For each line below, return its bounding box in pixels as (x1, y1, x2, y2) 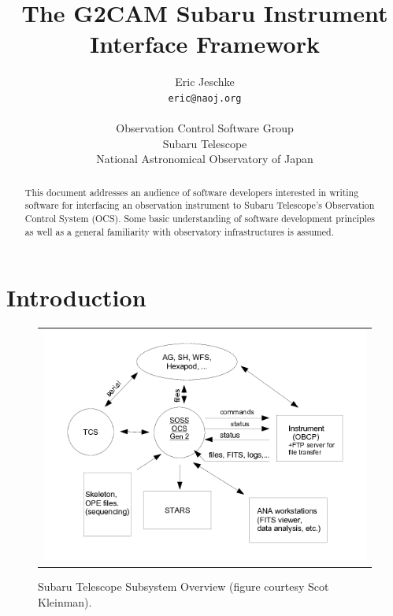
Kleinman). (38, 593, 92, 610)
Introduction (6, 281, 146, 314)
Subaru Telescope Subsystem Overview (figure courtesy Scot (38, 578, 329, 595)
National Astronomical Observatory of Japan (96, 150, 313, 167)
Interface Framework (90, 28, 320, 60)
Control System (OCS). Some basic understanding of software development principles (24, 212, 375, 225)
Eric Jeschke (175, 73, 235, 90)
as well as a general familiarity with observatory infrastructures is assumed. (24, 225, 334, 238)
